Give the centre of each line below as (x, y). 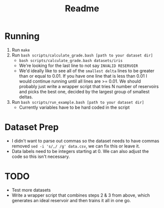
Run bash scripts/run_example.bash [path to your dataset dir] (78, 102)
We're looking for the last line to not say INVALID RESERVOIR (79, 65)
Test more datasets (31, 190)
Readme (82, 9)
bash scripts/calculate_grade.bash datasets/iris (71, 60)
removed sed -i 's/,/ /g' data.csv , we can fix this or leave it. (76, 146)
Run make (21, 50)
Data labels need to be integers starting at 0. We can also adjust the (80, 151)
